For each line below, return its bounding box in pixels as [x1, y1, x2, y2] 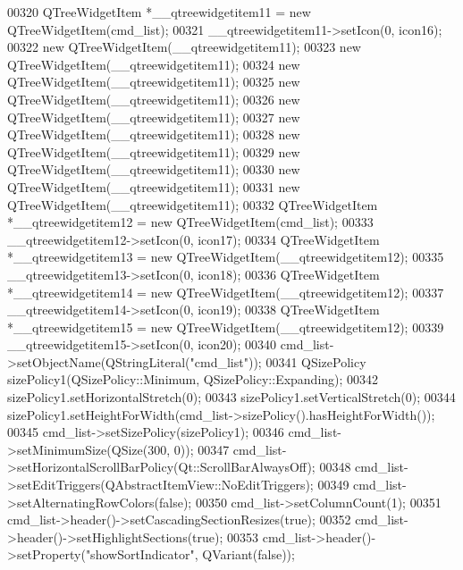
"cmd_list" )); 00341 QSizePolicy [189, 352, 366, 371]
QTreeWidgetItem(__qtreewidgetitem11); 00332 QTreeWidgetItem [7, 195, 378, 214]
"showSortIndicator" [85, 545, 195, 564]
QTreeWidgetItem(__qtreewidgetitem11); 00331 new [7, 177, 300, 196]
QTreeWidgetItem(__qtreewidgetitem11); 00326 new [7, 89, 300, 108]
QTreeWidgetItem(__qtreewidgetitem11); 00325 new [7, 72, 300, 91]
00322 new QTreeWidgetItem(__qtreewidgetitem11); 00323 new [7, 38, 361, 56]
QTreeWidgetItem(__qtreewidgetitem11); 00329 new [7, 142, 300, 161]
